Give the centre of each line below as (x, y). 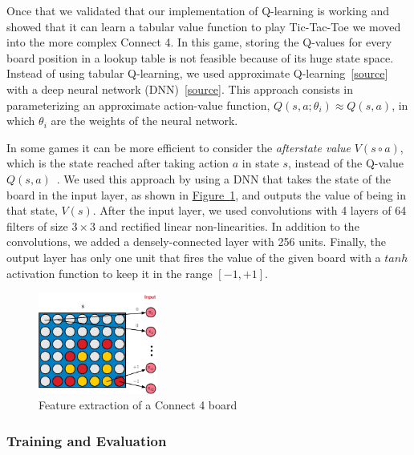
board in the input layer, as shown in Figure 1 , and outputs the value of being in (207, 194)
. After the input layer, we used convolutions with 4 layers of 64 (250, 210)
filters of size (37, 225)
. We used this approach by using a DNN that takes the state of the (224, 178)
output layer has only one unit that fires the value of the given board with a (194, 257)
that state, (32, 210)
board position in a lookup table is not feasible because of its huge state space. (200, 57)
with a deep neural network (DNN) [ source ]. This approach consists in (180, 89)
